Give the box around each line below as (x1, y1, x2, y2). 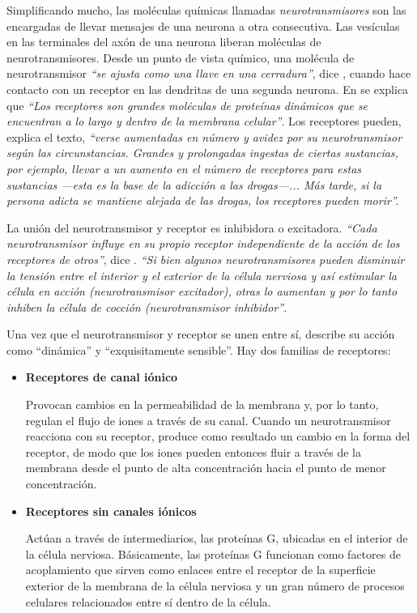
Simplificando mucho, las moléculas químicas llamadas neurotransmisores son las (6, 2, 406, 18)
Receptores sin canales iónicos (25, 502, 197, 519)
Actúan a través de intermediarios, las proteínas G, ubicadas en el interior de (25, 530, 408, 547)
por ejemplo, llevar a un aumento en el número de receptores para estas (6, 160, 362, 177)
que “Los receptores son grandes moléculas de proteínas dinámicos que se (6, 96, 368, 113)
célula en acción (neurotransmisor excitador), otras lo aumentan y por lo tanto (6, 283, 398, 300)
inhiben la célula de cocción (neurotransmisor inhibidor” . (6, 298, 287, 315)
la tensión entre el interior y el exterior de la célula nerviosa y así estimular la (6, 266, 397, 283)
